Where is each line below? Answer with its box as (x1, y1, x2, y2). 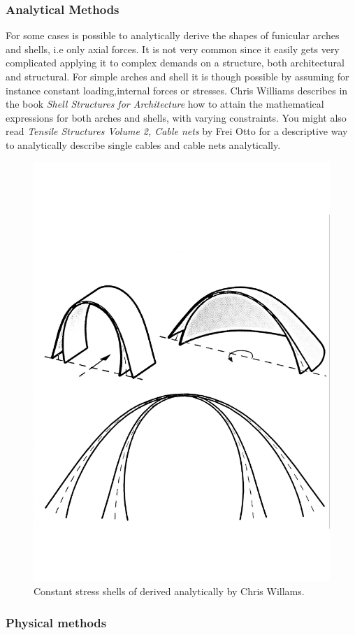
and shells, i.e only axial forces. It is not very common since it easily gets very (6, 41, 340, 56)
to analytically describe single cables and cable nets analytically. (6, 137, 281, 152)
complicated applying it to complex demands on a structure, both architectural (6, 55, 345, 70)
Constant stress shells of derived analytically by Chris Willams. (34, 584, 305, 599)
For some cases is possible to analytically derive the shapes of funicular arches (6, 28, 340, 43)
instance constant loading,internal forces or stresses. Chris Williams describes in (6, 83, 348, 97)
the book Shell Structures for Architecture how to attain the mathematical (6, 97, 324, 111)
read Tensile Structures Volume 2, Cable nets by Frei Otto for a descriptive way (6, 124, 348, 138)
